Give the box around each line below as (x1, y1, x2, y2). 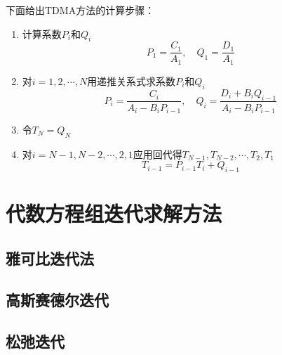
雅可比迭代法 (6, 247, 94, 269)
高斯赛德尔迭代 (6, 288, 109, 310)
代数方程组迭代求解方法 (6, 199, 222, 228)
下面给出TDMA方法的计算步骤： (6, 3, 155, 17)
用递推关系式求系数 (87, 73, 176, 88)
